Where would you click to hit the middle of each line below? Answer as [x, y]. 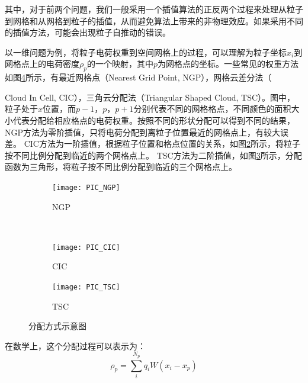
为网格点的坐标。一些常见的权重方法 [228, 64]
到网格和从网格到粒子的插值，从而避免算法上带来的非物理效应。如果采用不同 [154, 20]
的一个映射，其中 [120, 64]
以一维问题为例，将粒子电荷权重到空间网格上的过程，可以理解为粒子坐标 [146, 52]
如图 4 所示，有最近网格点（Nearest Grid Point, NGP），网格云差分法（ [138, 77]
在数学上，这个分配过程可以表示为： [75, 345]
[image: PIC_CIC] [86, 247]
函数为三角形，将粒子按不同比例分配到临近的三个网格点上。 [121, 167]
